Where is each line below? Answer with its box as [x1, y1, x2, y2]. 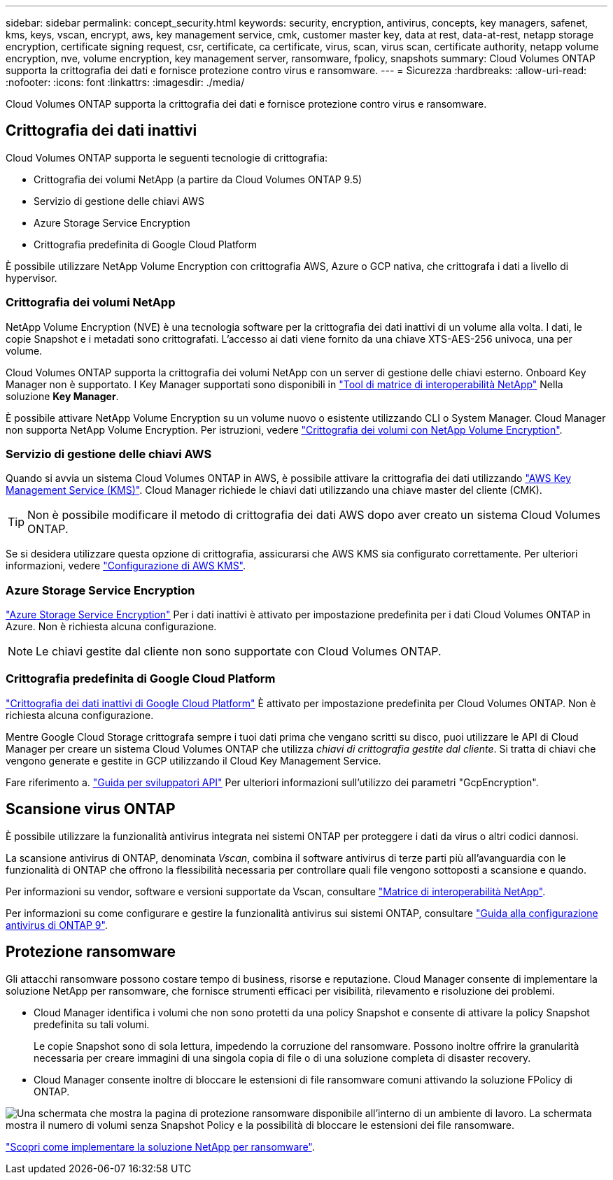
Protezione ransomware [6, 943, 176, 961]
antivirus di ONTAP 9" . [6, 918, 108, 931]
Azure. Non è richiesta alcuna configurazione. [6, 620, 217, 633]
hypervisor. [6, 271, 57, 284]
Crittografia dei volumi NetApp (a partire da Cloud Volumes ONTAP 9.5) [34, 173, 362, 185]
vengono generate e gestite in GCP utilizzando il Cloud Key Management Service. [6, 754, 381, 767]
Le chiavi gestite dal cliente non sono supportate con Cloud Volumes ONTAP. [36, 644, 442, 659]
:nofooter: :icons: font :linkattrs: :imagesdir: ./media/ [6, 76, 245, 88]
